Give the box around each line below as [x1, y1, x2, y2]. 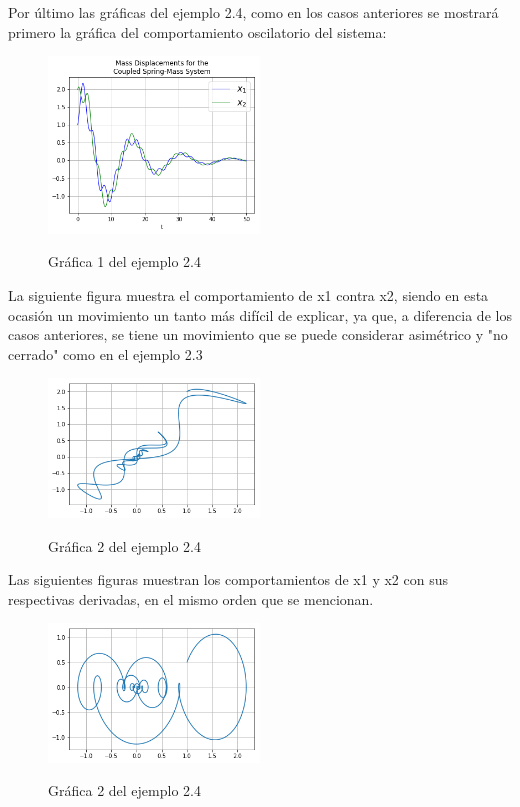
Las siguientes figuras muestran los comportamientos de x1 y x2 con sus [8, 569, 449, 590]
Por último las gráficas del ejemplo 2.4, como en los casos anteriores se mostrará [8, 2, 499, 22]
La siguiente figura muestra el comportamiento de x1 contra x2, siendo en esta [8, 285, 489, 306]
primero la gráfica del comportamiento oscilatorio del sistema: [8, 21, 387, 42]
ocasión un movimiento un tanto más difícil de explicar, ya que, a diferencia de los [8, 304, 512, 325]
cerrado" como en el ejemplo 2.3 [8, 343, 203, 364]
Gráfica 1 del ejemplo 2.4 [48, 251, 201, 272]
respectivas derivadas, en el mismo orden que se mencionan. [8, 588, 374, 609]
